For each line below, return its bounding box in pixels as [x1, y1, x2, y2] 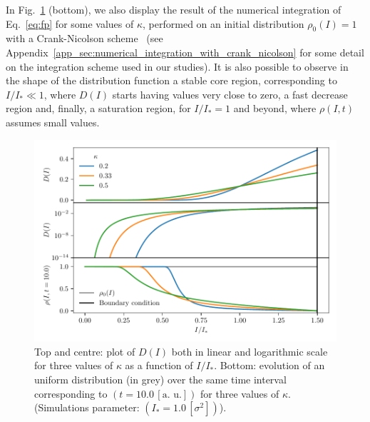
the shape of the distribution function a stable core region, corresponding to [6, 73, 337, 88]
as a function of [125, 358, 193, 373]
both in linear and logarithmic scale [171, 343, 328, 358]
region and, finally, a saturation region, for [6, 101, 191, 116]
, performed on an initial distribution [143, 16, 304, 31]
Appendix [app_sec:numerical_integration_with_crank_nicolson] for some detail [6, 44, 364, 59]
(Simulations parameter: [34, 400, 140, 415]
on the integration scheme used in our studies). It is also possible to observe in [6, 59, 349, 74]
